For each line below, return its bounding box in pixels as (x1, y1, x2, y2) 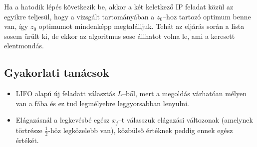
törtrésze (15, 125, 42, 135)
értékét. (15, 135, 39, 145)
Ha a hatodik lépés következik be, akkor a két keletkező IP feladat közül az (4, 1, 234, 11)
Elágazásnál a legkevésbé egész (15, 115, 110, 125)
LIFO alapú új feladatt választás (15, 88, 115, 99)
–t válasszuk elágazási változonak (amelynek (118, 115, 253, 125)
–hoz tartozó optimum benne (163, 11, 251, 21)
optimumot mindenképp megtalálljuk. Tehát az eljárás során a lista (38, 21, 245, 31)
